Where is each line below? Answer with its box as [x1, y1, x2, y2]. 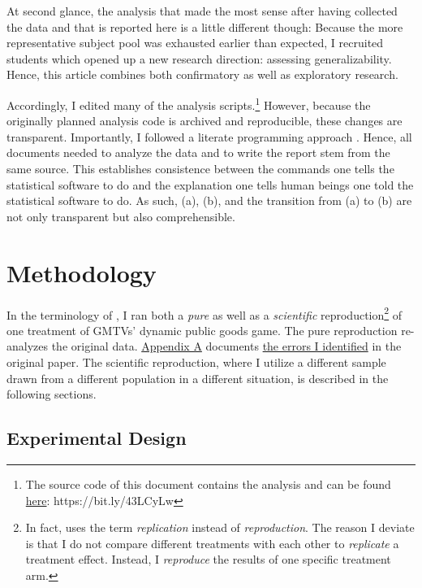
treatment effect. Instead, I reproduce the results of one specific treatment [25, 551, 391, 568]
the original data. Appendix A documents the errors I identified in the [51, 338, 402, 355]
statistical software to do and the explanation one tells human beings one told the [6, 176, 414, 193]
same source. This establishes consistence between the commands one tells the [6, 160, 394, 176]
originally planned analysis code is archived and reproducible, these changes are [6, 112, 403, 129]
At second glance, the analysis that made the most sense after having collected [6, 2, 398, 19]
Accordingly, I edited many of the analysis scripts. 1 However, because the [6, 94, 371, 113]
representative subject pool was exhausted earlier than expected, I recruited [6, 34, 384, 51]
